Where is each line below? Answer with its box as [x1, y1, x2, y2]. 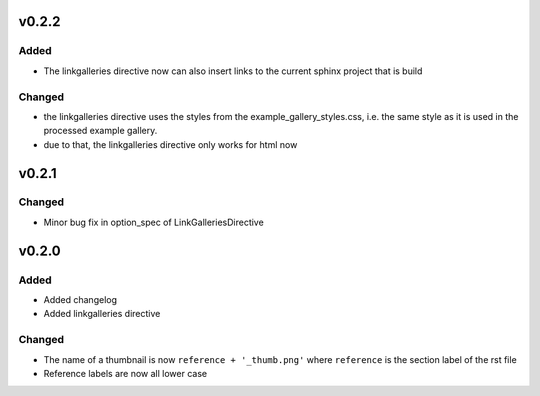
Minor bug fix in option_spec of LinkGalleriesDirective [43, 216, 264, 228]
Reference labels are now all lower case [43, 367, 208, 379]
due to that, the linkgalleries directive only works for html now [43, 138, 298, 150]
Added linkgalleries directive [43, 308, 161, 320]
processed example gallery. [43, 125, 158, 137]
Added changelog [43, 294, 118, 305]
